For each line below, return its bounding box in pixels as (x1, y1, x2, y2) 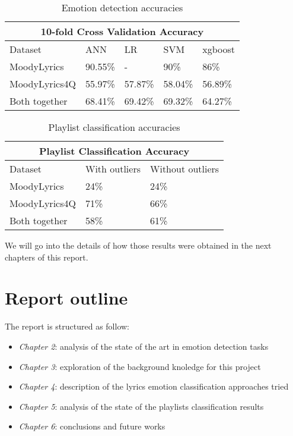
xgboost (202, 42, 235, 56)
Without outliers (149, 162, 219, 175)
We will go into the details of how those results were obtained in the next (5, 239, 272, 251)
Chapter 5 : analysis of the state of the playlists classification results (18, 400, 264, 412)
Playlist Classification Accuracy (39, 144, 190, 158)
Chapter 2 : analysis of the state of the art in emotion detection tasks (18, 340, 269, 352)
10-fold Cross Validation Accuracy (40, 24, 204, 38)
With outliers (85, 162, 141, 175)
